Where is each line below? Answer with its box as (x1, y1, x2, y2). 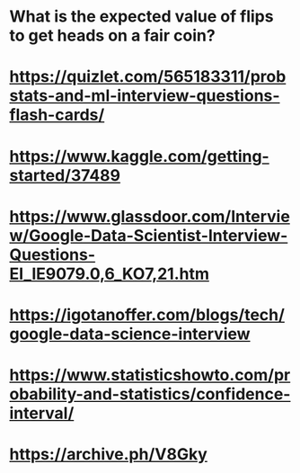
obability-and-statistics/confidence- (9, 384, 291, 405)
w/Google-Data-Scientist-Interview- (9, 225, 288, 245)
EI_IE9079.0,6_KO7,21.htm (9, 263, 209, 284)
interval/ (9, 403, 75, 424)
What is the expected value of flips (9, 6, 274, 27)
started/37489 (9, 165, 121, 185)
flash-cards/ (9, 105, 105, 125)
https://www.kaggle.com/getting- (9, 146, 269, 166)
